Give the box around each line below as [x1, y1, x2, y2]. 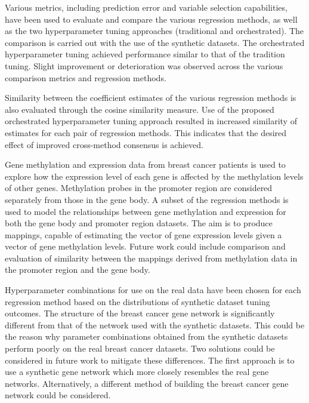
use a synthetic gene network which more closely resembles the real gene [5, 365, 269, 378]
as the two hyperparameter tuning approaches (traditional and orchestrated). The [5, 24, 304, 37]
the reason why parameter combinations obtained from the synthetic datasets [5, 330, 288, 343]
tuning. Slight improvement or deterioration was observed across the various [5, 59, 283, 72]
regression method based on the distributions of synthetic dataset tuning [5, 295, 270, 307]
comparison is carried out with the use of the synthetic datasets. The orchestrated [5, 36, 305, 48]
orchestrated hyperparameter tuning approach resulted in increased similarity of [5, 115, 297, 127]
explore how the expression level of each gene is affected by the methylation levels [5, 170, 304, 182]
